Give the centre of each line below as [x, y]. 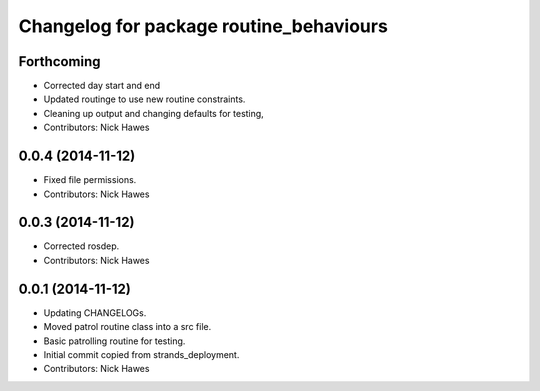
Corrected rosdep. [81, 246]
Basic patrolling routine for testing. [114, 341]
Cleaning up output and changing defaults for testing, [153, 113]
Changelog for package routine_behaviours [203, 26]
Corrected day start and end [102, 86]
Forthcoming [59, 61]
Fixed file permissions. [90, 180]
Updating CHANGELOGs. [95, 312]
